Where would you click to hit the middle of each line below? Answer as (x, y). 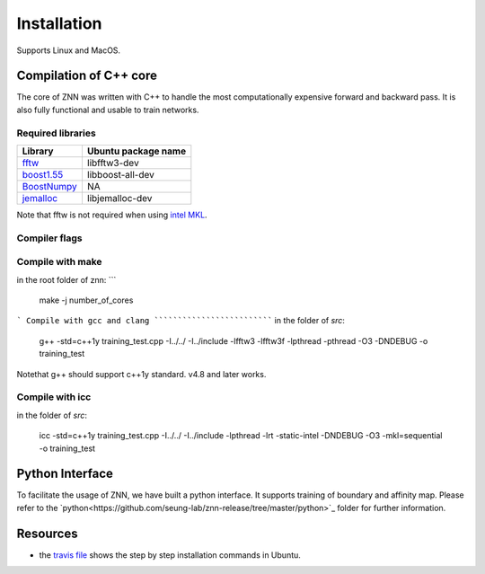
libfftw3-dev (113, 163)
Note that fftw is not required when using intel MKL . (112, 215)
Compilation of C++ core (87, 76)
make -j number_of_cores (86, 300)
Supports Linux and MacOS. (69, 50)
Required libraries (56, 133)
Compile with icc (54, 397)
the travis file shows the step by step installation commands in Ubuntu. (170, 555)
